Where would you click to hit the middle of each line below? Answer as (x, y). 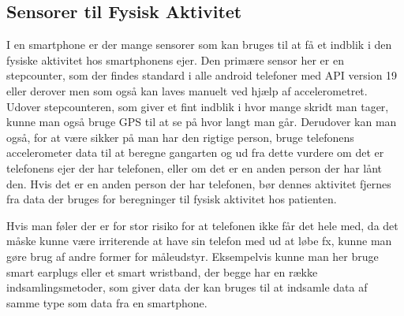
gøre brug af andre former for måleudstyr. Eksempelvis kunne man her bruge (193, 256)
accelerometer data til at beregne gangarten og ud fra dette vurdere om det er (195, 152)
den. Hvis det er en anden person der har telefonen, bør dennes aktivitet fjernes (199, 183)
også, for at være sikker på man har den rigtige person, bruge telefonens (180, 137)
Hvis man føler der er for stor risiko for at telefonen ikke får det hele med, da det (202, 225)
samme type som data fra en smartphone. (107, 302)
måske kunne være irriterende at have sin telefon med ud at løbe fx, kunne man (199, 241)
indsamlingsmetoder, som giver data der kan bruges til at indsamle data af (187, 287)
